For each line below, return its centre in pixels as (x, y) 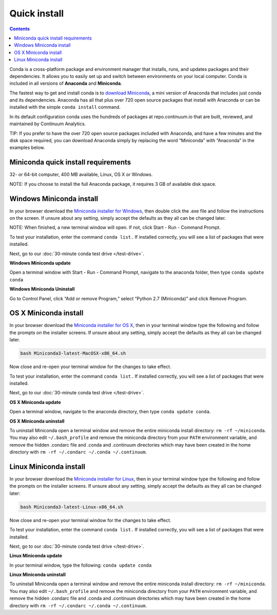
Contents (20, 29)
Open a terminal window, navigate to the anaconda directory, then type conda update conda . (110, 412)
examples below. (27, 148)
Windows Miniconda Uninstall (42, 289)
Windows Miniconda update (40, 263)
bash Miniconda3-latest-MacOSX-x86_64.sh (73, 353)
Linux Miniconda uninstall (38, 574)
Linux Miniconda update (36, 556)
